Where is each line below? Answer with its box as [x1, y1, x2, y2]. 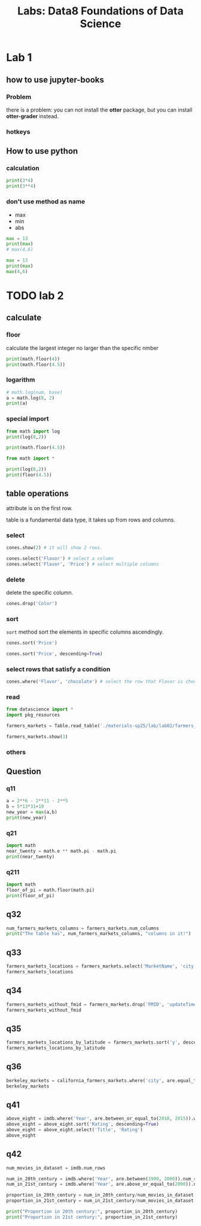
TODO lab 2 [6, 289, 64, 302]
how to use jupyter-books [6, 74, 105, 85]
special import [6, 415, 49, 423]
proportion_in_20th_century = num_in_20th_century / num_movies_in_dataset [6, 1192, 194, 1198]
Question [6, 766, 41, 777]
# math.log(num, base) [6, 389, 63, 395]
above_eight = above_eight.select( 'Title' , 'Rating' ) [6, 1127, 144, 1133]
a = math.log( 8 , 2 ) [6, 395, 55, 401]
